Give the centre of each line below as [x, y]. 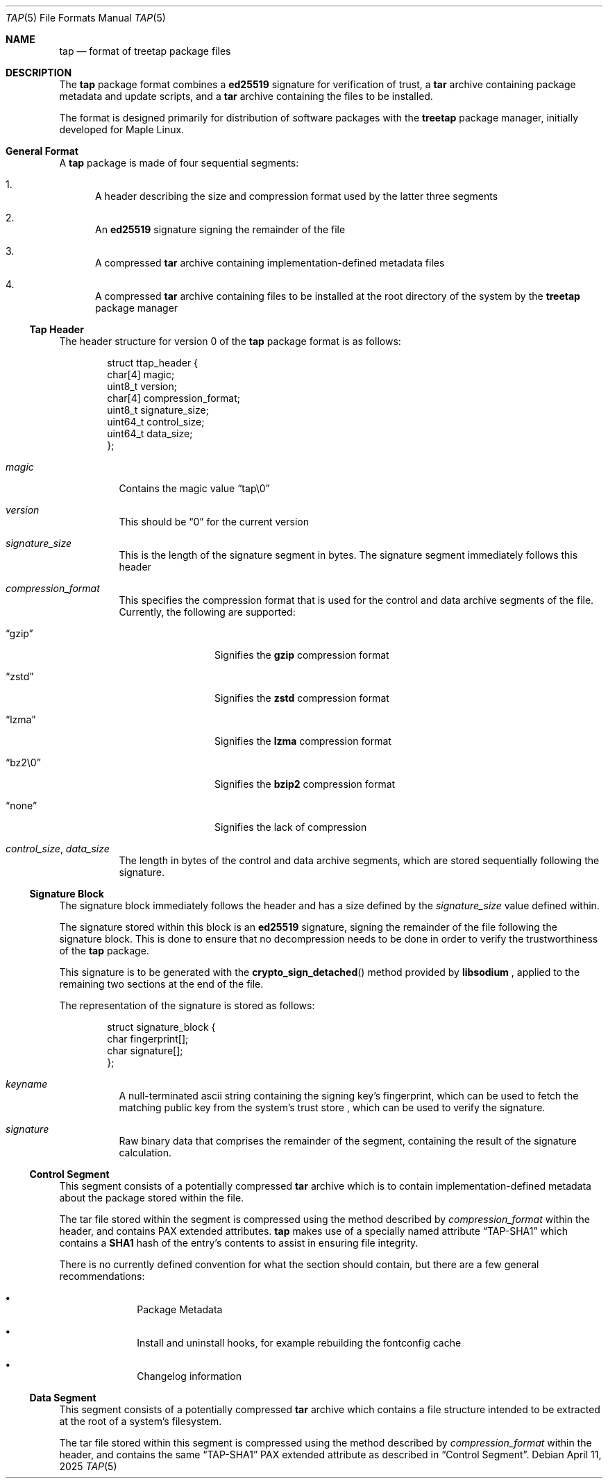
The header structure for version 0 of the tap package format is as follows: [230, 341]
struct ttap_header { [153, 363]
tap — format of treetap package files [145, 51]
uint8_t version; [142, 386]
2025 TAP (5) [88, 1466]
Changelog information [189, 1376]
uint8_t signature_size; [158, 410]
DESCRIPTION [39, 73]
